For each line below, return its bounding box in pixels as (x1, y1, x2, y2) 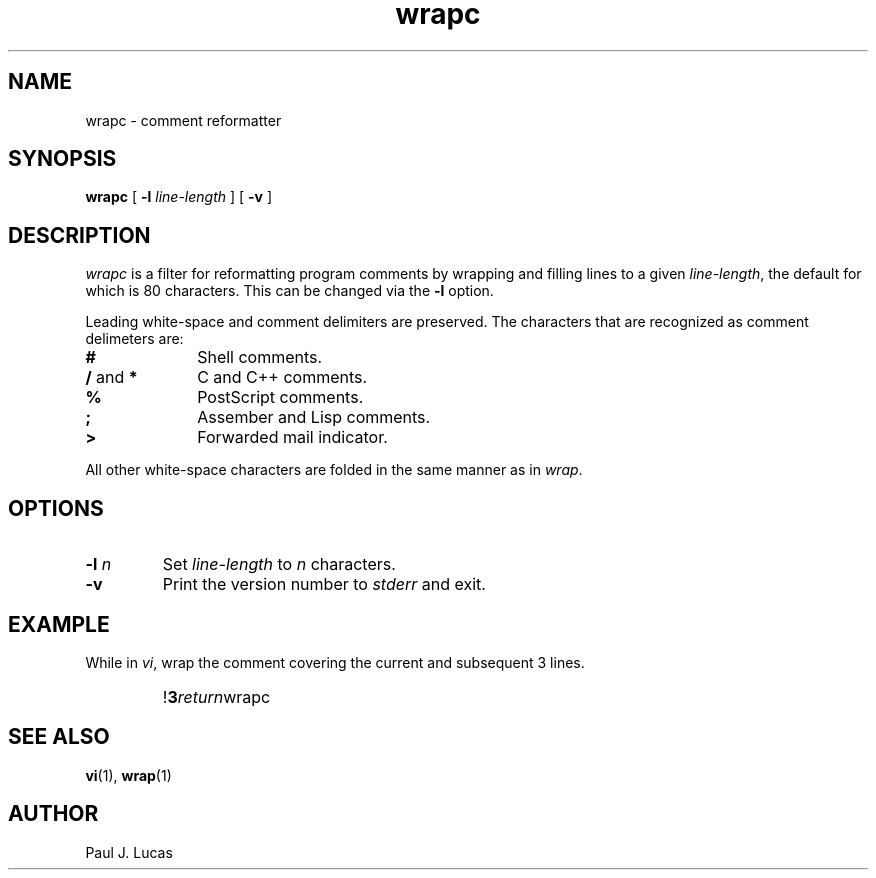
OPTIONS (8, 495, 104, 521)
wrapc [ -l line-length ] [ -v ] (85, 188, 273, 206)
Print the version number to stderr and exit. (162, 574, 486, 595)
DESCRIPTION (8, 222, 151, 248)
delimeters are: (85, 330, 184, 348)
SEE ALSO (8, 724, 110, 750)
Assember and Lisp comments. (197, 407, 431, 428)
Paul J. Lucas (85, 843, 173, 861)
